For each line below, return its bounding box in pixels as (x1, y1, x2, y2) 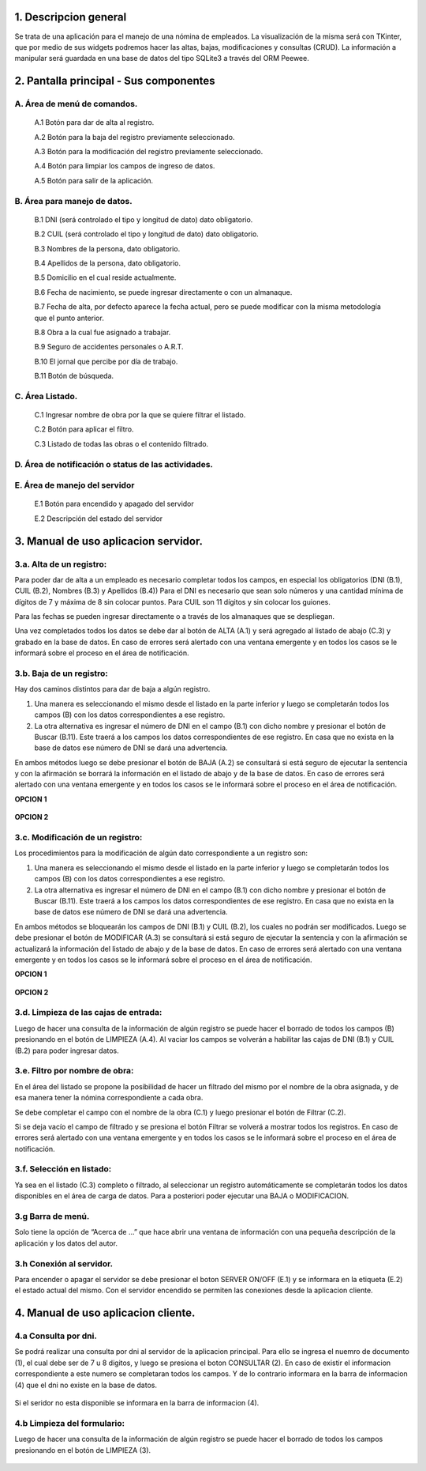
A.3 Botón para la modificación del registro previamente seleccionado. (34, 147, 263, 157)
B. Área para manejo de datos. (14, 195, 133, 206)
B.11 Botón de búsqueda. (34, 372, 114, 381)
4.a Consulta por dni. (14, 1330, 98, 1341)
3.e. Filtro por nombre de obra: (14, 1066, 134, 1077)
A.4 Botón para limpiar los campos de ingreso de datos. (34, 161, 215, 171)
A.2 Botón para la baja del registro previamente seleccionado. (34, 132, 235, 141)
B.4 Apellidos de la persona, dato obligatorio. (34, 258, 181, 268)
